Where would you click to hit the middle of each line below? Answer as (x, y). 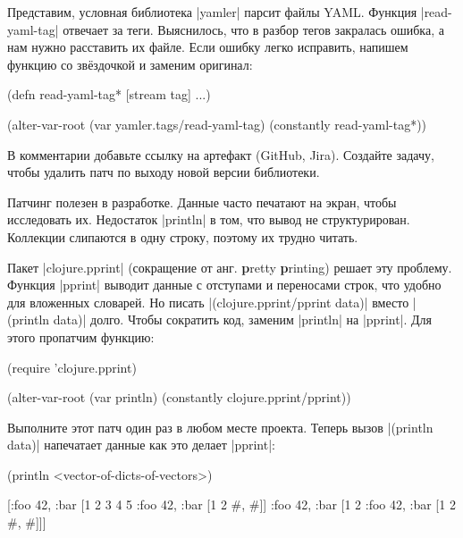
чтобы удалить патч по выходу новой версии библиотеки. (164, 172)
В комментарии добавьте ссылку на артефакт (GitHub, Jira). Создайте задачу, (221, 154)
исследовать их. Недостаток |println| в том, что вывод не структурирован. (209, 219)
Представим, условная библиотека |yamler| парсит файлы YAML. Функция (212, 12)
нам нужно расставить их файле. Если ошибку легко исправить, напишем (208, 47)
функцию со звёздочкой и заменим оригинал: (130, 64)
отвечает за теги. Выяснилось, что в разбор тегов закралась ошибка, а (253, 29)
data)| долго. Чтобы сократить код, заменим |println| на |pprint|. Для (243, 319)
